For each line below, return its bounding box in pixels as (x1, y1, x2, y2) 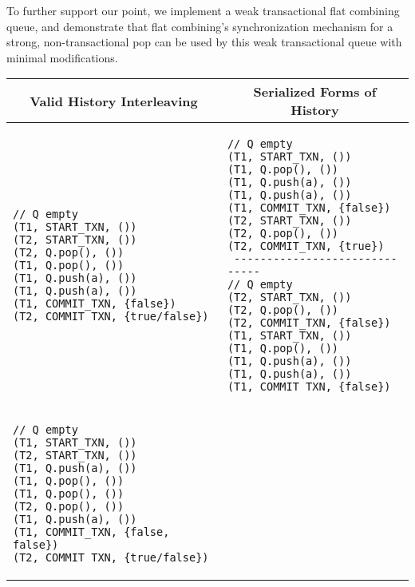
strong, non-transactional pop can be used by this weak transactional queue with (6, 34, 402, 50)
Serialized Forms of (253, 82, 377, 101)
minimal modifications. (6, 49, 118, 65)
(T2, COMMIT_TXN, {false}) (227, 316, 391, 330)
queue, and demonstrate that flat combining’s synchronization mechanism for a (6, 18, 393, 34)
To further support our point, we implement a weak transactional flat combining (6, 2, 400, 18)
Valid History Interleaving (30, 91, 198, 110)
